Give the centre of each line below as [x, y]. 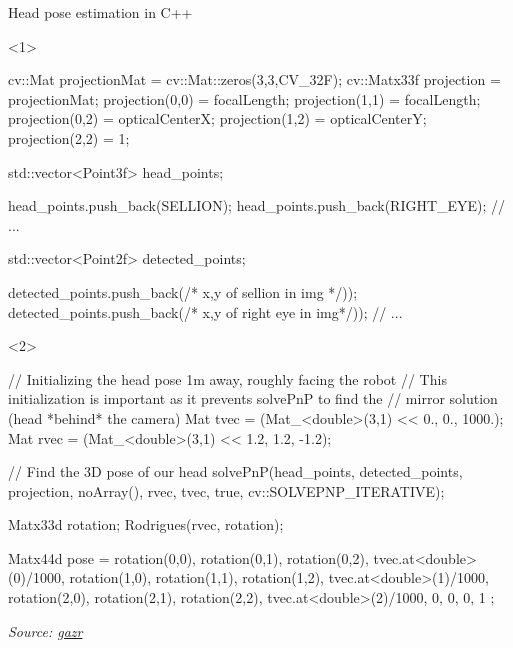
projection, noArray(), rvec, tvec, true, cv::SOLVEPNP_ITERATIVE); [226, 490]
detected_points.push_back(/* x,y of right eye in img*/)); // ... [205, 311]
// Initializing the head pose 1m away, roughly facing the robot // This [227, 378]
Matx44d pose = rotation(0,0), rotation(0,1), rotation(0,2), [188, 557]
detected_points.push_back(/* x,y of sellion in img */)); [183, 291]
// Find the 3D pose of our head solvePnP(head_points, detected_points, [235, 471]
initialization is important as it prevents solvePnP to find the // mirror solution [253, 398]
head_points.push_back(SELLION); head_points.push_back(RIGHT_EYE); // [257, 205]
